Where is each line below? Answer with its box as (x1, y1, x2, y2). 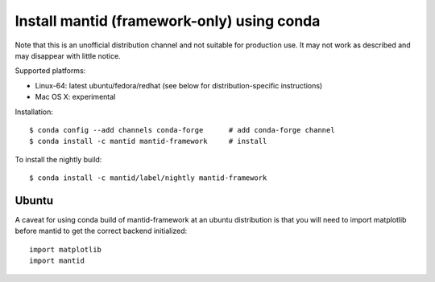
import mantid (29, 256, 85, 265)
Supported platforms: (14, 66, 86, 76)
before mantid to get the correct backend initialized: (14, 226, 188, 236)
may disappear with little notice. (14, 51, 121, 60)
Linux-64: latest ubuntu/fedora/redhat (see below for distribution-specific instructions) (35, 80, 323, 90)
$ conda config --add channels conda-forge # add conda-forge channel (29, 125, 335, 134)
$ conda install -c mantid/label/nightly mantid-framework (29, 174, 267, 182)
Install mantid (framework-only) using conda (14, 12, 321, 30)
